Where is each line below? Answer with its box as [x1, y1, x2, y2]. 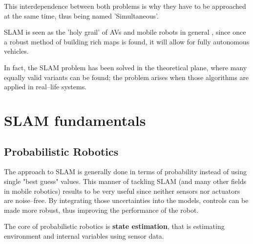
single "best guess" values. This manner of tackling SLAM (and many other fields [4, 176, 247, 186]
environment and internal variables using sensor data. [4, 230, 164, 241]
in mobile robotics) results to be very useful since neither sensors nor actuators [4, 185, 240, 196]
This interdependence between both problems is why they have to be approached [4, 1, 246, 11]
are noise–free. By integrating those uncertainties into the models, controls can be [4, 195, 249, 205]
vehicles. [4, 46, 29, 56]
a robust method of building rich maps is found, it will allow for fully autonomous [4, 36, 250, 46]
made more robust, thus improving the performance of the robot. [4, 204, 199, 215]
